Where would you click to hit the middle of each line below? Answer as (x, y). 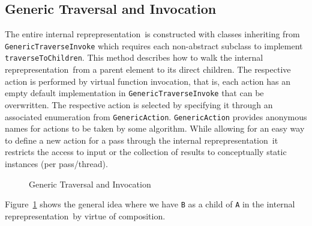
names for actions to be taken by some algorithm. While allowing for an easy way (155, 128)
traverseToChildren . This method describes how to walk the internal (134, 57)
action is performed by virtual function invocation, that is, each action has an (148, 81)
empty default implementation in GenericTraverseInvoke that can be (134, 93)
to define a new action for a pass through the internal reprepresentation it (142, 140)
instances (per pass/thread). (56, 163)
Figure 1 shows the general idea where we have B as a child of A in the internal (150, 204)
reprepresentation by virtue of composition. (85, 215)
